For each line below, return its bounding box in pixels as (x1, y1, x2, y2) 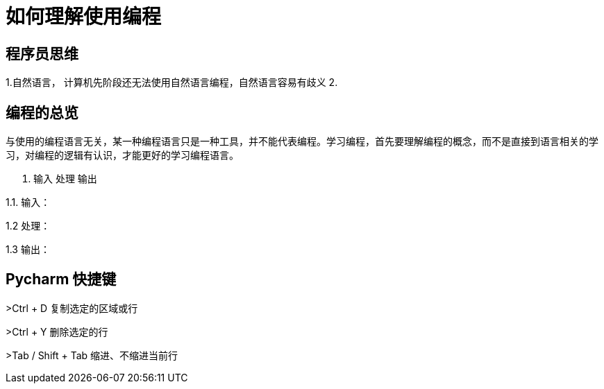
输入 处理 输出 (33, 173, 97, 185)
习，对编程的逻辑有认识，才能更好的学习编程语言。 (6, 149, 239, 162)
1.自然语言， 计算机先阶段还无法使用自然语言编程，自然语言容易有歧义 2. (6, 76, 338, 89)
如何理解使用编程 (6, 5, 162, 28)
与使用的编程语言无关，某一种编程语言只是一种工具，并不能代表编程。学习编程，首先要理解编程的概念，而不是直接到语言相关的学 (6, 135, 598, 148)
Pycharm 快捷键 (6, 270, 117, 288)
